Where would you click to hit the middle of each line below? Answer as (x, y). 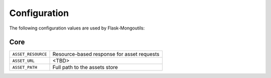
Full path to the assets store (85, 67)
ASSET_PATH (25, 67)
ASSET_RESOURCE (30, 54)
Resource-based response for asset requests (106, 54)
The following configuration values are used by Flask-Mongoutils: (77, 28)
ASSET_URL (24, 61)
